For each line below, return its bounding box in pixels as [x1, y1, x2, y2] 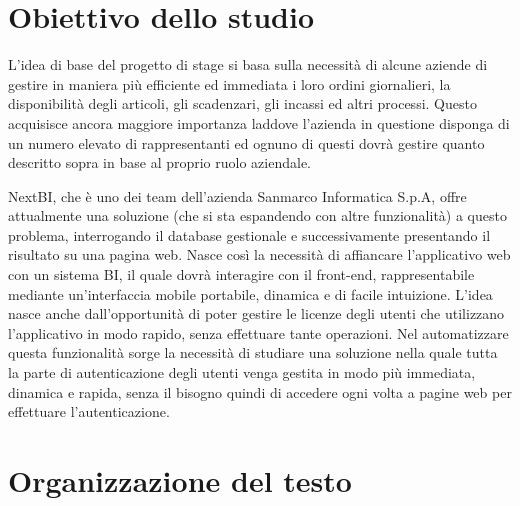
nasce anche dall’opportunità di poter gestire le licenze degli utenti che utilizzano [8, 303, 505, 324]
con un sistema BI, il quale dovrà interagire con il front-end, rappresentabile [8, 264, 475, 285]
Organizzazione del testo [8, 460, 352, 500]
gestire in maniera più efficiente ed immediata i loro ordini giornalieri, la [8, 73, 451, 94]
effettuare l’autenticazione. [8, 401, 170, 422]
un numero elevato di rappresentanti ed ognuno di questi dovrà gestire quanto [8, 132, 485, 153]
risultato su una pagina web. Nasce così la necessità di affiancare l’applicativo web [8, 244, 511, 265]
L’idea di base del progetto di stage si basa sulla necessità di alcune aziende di [8, 54, 488, 75]
